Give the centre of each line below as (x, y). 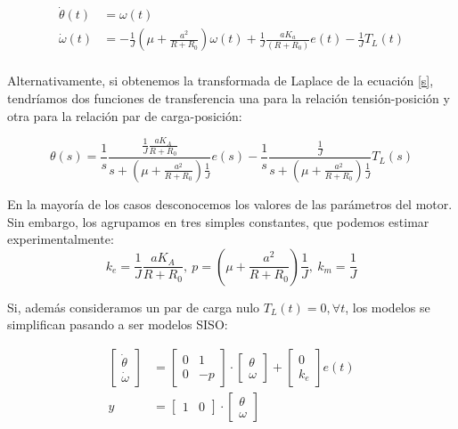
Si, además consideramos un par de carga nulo (134, 307)
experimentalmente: (61, 239)
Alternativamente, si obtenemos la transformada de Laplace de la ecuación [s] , (221, 81)
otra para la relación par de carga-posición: (125, 115)
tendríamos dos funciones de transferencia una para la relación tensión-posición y (229, 97)
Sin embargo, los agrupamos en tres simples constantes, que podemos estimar (218, 221)
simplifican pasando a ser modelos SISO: (118, 324)
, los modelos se (388, 307)
